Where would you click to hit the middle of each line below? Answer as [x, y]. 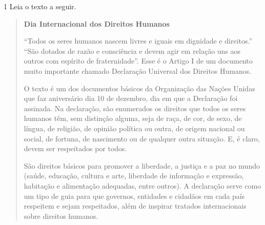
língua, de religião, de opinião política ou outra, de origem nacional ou [134, 128]
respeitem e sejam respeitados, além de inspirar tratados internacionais [135, 206]
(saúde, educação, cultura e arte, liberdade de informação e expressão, [134, 176]
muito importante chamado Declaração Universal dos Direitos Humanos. [138, 70]
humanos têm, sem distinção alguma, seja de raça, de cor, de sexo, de [133, 118]
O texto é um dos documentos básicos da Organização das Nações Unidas [139, 88]
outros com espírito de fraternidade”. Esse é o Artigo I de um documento [138, 61]
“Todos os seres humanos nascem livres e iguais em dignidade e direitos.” [138, 41]
